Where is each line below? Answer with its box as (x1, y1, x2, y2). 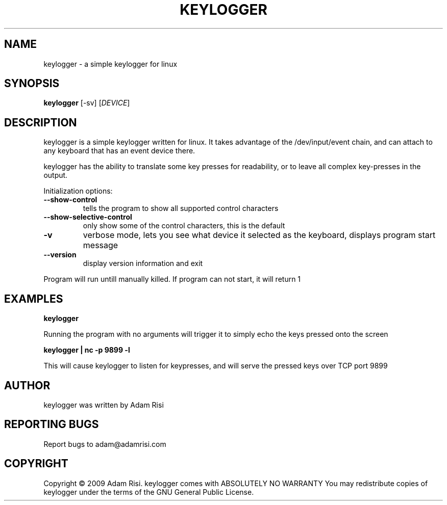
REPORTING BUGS (4, 418, 99, 431)
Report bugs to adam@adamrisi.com (43, 439, 166, 448)
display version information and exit (83, 259, 203, 268)
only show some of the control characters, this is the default (83, 221, 285, 230)
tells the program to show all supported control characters (83, 204, 279, 213)
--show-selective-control (43, 212, 132, 222)
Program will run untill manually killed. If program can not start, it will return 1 (43, 275, 301, 284)
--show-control (43, 195, 97, 204)
